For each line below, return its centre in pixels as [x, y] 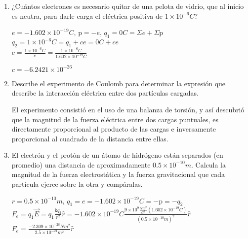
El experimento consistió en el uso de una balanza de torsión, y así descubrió [128, 109]
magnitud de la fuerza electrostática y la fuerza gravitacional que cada [118, 174]
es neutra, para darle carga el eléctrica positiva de [87, 16]
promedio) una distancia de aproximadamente [81, 164]
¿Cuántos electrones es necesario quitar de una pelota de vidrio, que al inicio [128, 6]
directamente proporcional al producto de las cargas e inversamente [114, 129]
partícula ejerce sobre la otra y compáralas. [77, 184]
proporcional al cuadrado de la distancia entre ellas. [90, 138]
